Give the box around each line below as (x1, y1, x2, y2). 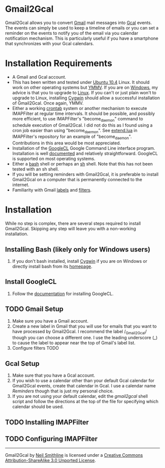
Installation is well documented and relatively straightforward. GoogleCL (12, 151, 158, 157)
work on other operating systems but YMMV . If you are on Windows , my (12, 84, 158, 90)
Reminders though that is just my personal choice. (12, 388, 114, 394)
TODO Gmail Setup (5, 305, 64, 313)
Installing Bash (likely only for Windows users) (5, 245, 151, 253)
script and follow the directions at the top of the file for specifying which (12, 399, 159, 405)
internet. (12, 182, 29, 188)
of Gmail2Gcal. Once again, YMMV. (12, 100, 84, 106)
